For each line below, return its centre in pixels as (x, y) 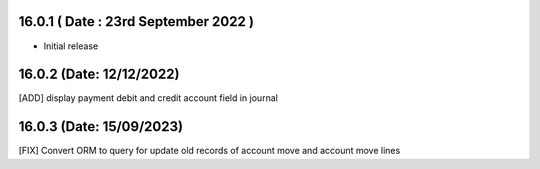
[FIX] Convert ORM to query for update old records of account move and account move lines (209, 151)
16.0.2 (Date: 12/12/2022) (99, 74)
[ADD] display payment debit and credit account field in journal (148, 98)
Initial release (71, 46)
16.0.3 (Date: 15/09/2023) (101, 126)
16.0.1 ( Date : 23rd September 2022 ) (136, 21)
